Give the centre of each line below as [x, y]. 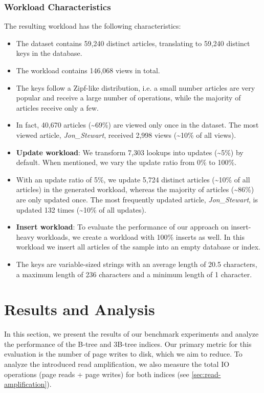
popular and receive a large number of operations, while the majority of [128, 98]
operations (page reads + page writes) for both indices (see [97, 374]
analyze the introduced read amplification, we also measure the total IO [117, 364]
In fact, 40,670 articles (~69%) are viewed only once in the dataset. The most [137, 125]
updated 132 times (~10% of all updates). [81, 209]
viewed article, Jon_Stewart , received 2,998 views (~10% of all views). [126, 135]
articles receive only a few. [57, 107]
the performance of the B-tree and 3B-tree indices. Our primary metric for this [128, 344]
